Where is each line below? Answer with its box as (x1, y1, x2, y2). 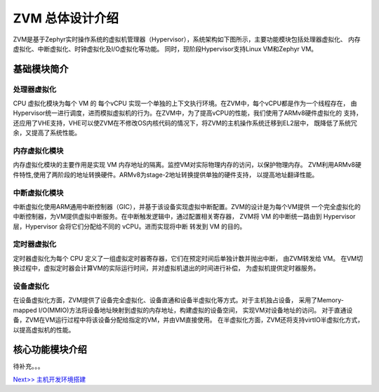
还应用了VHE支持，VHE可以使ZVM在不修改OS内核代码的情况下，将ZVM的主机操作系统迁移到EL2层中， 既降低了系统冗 (13, 119, 357, 127)
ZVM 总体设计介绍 (13, 11, 119, 26)
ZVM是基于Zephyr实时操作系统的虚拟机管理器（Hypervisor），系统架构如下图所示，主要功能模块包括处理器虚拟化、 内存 (13, 35, 361, 43)
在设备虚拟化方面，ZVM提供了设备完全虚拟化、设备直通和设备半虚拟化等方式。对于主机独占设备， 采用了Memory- (13, 296, 344, 304)
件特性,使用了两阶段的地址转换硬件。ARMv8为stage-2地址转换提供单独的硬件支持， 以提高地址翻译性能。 (13, 170, 319, 179)
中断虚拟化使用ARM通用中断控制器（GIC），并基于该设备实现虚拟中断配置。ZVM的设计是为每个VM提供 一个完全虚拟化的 (13, 202, 361, 210)
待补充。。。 (13, 362, 44, 371)
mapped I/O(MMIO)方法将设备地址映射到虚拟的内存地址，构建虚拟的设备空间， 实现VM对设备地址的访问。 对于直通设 (13, 306, 353, 314)
